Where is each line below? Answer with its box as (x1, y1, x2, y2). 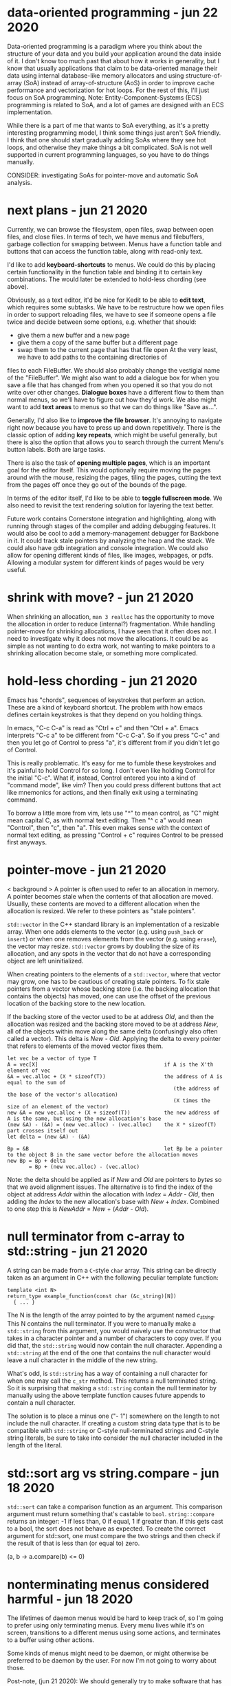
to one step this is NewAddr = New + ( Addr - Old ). (7, 1205, 149, 1213)
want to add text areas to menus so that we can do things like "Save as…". (7, 402, 218, 410)
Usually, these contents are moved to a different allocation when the (7, 899, 201, 908)
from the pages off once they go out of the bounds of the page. (7, 480, 187, 489)
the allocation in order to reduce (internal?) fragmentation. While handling (7, 620, 215, 628)
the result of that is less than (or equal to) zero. (7, 1539, 140, 1548)
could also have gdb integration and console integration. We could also (7, 543, 208, 551)
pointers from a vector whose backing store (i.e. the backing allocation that (7, 985, 220, 993)
